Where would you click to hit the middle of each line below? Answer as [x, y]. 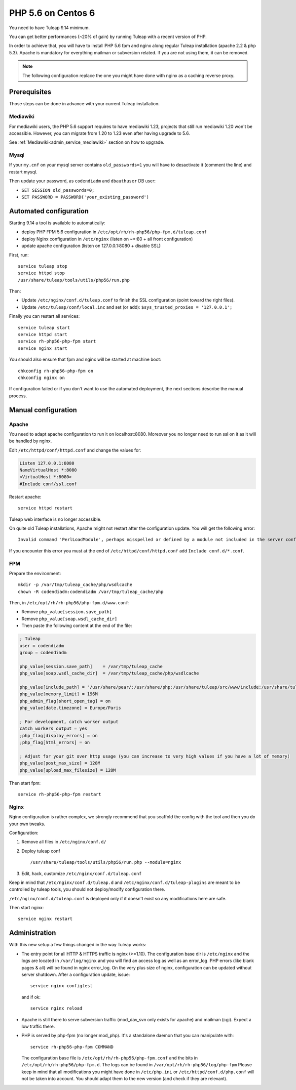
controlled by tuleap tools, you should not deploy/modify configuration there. [87, 889]
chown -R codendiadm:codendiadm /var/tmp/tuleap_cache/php [91, 591]
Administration [33, 933]
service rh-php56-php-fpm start [57, 341]
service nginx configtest [62, 986]
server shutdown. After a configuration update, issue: [76, 974]
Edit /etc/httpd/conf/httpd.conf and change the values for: [75, 450]
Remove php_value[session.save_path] [67, 612]
